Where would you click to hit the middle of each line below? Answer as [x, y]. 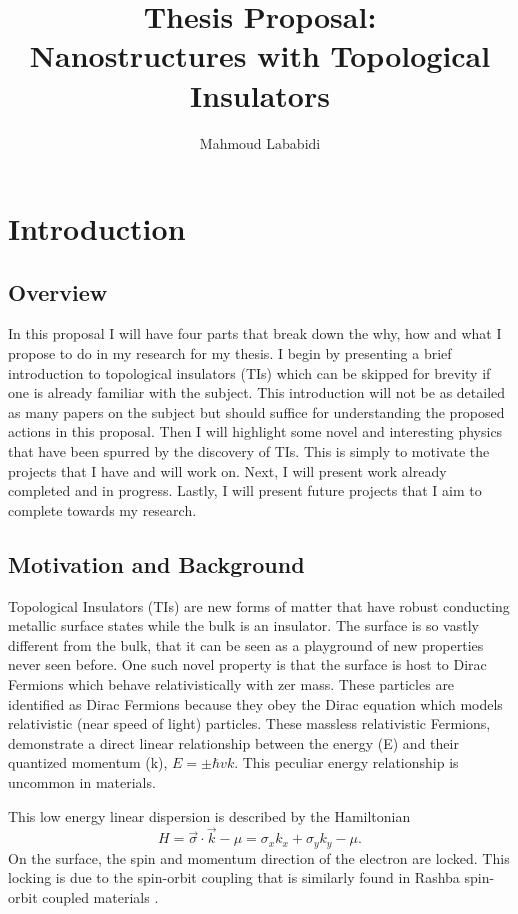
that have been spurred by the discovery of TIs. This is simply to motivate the [249, 451]
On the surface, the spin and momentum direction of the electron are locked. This [259, 857]
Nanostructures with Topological [260, 55]
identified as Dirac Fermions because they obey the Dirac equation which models [255, 703]
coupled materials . [100, 897]
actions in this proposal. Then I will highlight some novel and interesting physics [255, 431]
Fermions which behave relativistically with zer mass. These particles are [231, 684]
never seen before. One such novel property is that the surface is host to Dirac [247, 664]
